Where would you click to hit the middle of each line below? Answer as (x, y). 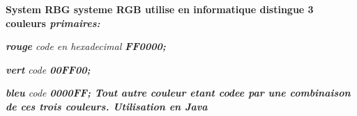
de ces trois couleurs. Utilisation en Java (107, 106)
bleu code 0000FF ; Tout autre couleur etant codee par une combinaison (178, 93)
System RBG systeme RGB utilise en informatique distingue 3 (160, 9)
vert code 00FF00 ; (48, 69)
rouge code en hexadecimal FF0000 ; (86, 46)
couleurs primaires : (53, 23)
